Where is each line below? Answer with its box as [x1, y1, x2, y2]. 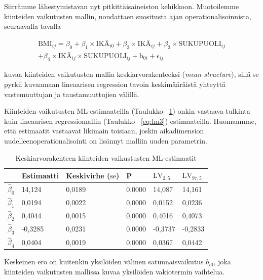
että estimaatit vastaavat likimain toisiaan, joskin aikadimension [4, 125, 204, 136]
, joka [213, 256, 231, 267]
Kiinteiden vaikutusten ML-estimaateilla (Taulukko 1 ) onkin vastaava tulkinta [4, 106, 250, 116]
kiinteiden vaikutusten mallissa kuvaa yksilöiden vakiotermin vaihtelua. [4, 266, 225, 277]
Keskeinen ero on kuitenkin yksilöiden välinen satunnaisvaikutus [4, 256, 204, 267]
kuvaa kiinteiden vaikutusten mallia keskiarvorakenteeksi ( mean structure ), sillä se [4, 69, 259, 79]
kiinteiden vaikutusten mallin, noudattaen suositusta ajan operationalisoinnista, [4, 11, 251, 21]
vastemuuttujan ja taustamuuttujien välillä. [4, 88, 139, 99]
